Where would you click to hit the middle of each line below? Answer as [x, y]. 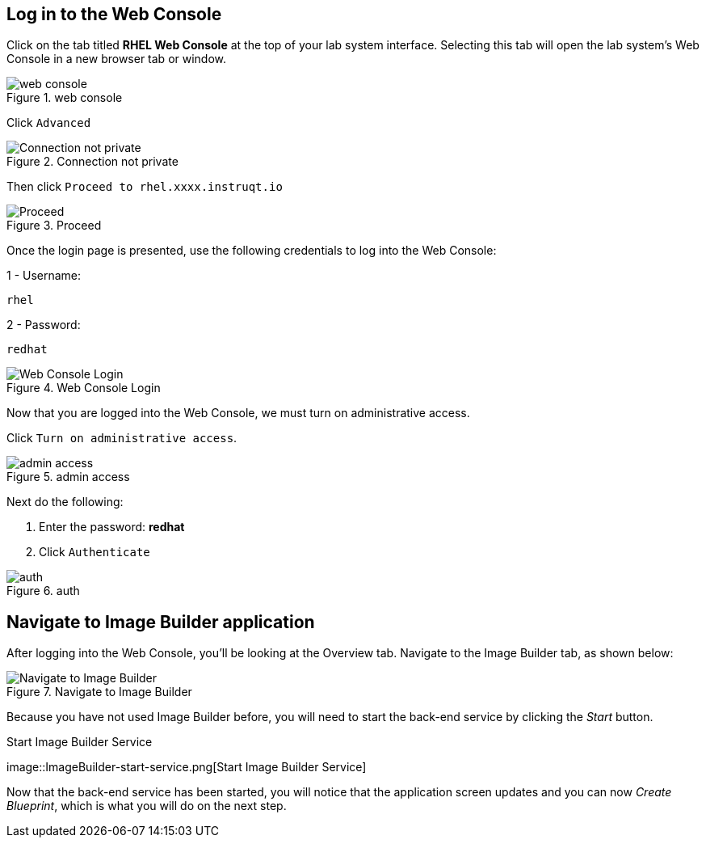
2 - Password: [44, 325]
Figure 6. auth [43, 591]
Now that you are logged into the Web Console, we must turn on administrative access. [238, 413]
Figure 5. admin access [68, 477]
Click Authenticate [95, 552]
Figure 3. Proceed [54, 226]
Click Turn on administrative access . [122, 438]
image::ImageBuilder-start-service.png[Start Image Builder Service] [187, 767]
